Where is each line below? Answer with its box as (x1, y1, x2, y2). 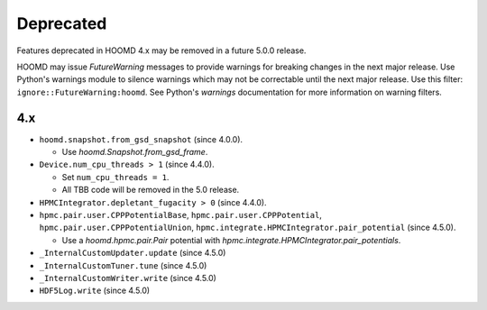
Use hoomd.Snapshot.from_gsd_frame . (61, 147, 208, 158)
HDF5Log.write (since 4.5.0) (39, 285, 151, 296)
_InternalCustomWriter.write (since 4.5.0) (39, 272, 216, 283)
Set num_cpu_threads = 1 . (61, 171, 170, 182)
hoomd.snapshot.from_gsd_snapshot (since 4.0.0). (39, 133, 243, 144)
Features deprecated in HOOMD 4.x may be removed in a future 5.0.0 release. (16, 45, 307, 56)
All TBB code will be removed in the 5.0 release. (61, 185, 240, 196)
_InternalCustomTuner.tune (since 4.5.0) (39, 260, 207, 270)
